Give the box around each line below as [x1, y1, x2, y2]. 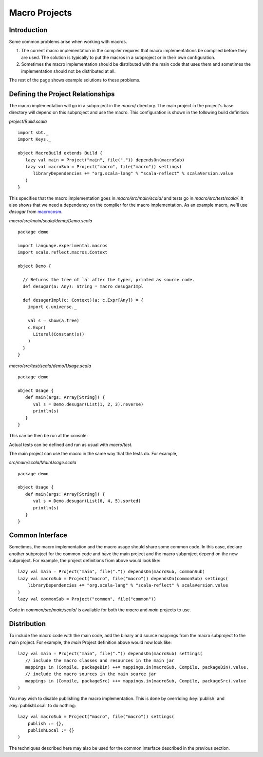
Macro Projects [9, 7, 72, 18]
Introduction [9, 26, 48, 34]
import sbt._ [18, 130, 49, 136]
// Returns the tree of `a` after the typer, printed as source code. [22, 277, 195, 282]
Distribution [9, 620, 46, 628]
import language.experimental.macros [18, 243, 108, 248]
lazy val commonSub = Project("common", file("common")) [18, 596, 157, 602]
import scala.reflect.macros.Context [18, 250, 108, 255]
